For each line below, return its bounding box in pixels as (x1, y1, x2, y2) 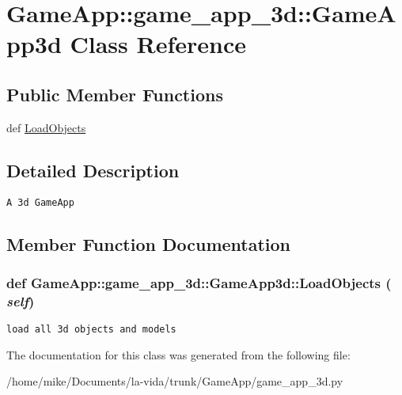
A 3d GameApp (6, 196, 74, 208)
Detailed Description (6, 158, 180, 182)
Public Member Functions (6, 82, 223, 106)
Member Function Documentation (6, 231, 291, 256)
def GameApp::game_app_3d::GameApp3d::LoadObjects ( (6, 272, 392, 292)
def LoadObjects (6, 119, 86, 135)
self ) (6, 291, 35, 310)
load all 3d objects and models (6, 324, 176, 336)
